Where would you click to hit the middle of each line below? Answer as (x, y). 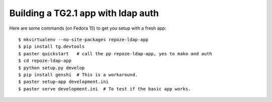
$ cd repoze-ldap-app (45, 61)
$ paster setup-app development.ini (63, 82)
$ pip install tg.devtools (52, 47)
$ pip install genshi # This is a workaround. (78, 75)
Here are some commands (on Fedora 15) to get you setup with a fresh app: (88, 28)
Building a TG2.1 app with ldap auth (84, 13)
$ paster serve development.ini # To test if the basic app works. (105, 89)
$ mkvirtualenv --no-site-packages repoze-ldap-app (83, 39)
